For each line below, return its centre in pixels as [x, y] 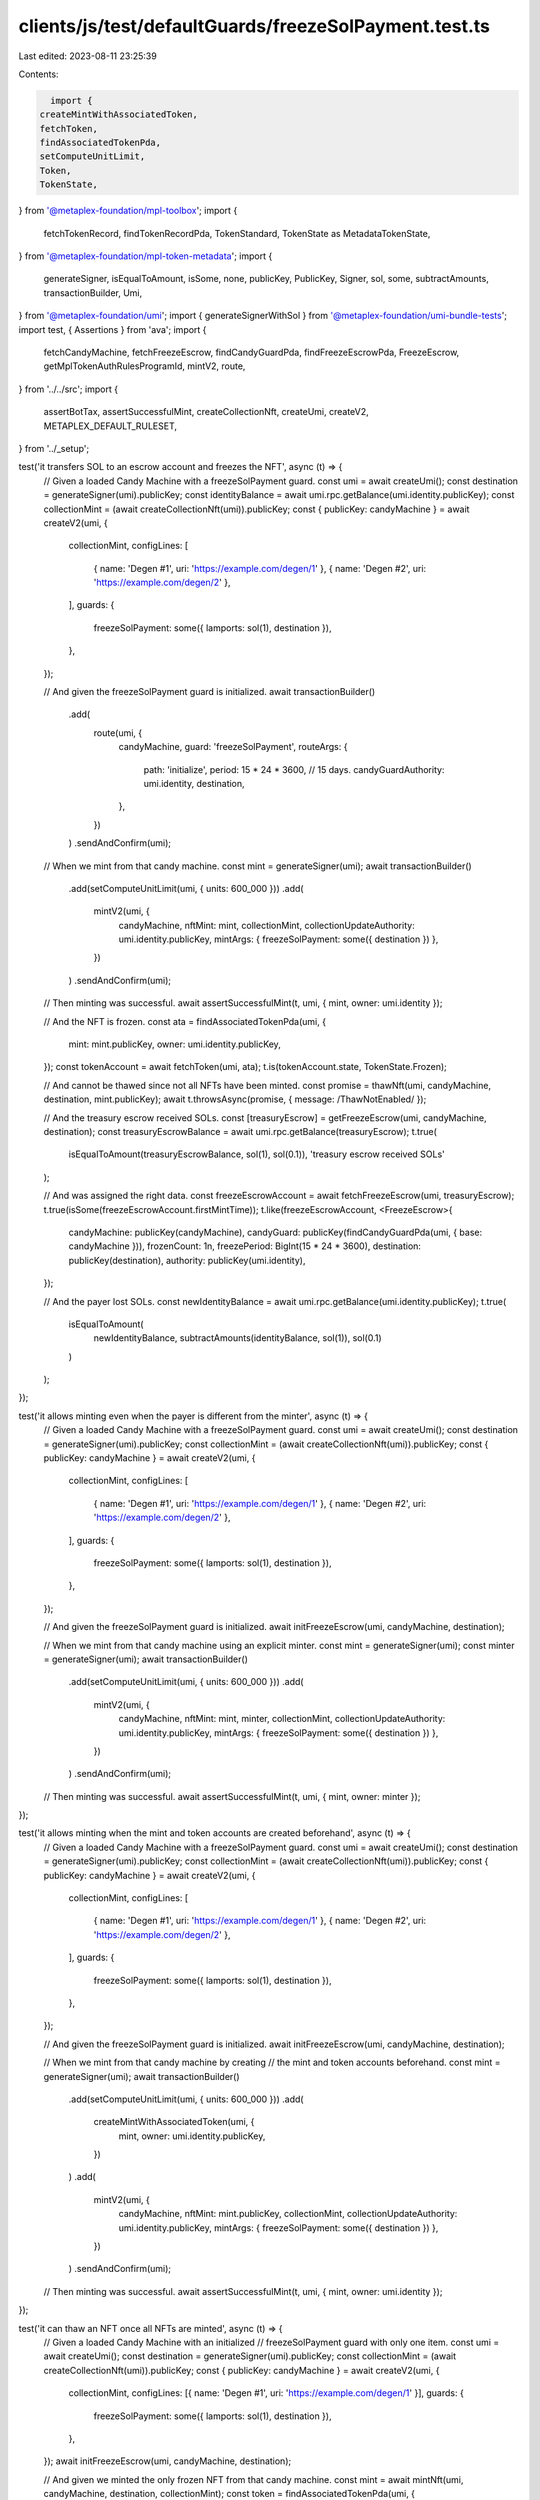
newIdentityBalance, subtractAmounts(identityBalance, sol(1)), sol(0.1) [237, 1338]
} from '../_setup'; [54, 448]
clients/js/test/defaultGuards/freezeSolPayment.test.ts [254, 26]
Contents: [38, 74]
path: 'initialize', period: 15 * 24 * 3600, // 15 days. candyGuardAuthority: [294, 769]
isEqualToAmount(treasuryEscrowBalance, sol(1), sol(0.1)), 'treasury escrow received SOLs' [256, 1154]
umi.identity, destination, [194, 783]
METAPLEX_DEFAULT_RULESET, [110, 426]
